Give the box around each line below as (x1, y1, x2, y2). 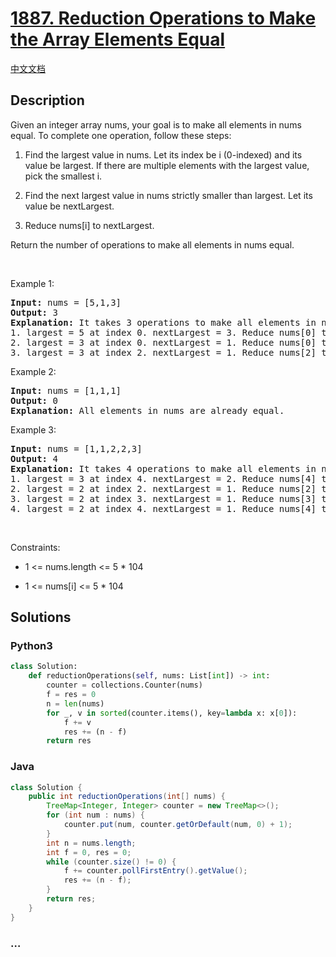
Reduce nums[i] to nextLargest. (24, 219, 155, 231)
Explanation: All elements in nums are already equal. (10, 405, 285, 416)
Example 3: (10, 423, 57, 436)
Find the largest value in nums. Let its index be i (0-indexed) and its (24, 148, 303, 161)
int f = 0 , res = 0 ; (46, 847, 132, 857)
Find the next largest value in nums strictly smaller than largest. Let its (24, 189, 313, 201)
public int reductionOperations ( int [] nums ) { (28, 792, 226, 802)
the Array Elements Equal (10, 28, 226, 51)
